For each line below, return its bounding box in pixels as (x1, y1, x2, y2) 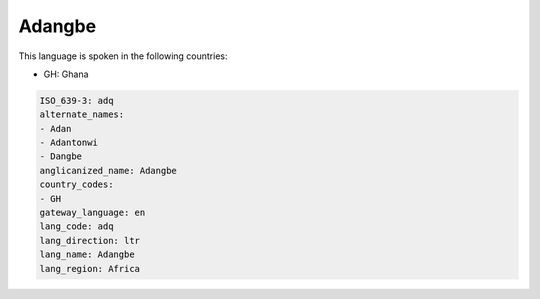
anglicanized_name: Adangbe (39, 165, 177, 176)
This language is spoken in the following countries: (18, 50, 228, 62)
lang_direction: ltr (39, 235, 140, 246)
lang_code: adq (39, 221, 114, 232)
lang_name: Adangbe (39, 249, 135, 260)
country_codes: (39, 179, 114, 190)
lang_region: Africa (39, 263, 140, 274)
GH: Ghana (43, 68, 89, 80)
